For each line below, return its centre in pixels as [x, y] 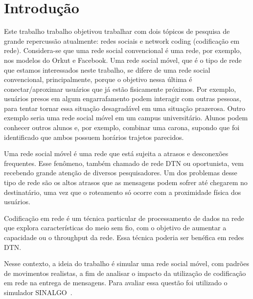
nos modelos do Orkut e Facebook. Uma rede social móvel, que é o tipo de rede [123, 60]
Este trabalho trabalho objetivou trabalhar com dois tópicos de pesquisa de [117, 31]
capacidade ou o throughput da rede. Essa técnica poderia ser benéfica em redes [124, 237]
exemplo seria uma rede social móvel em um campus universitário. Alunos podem [126, 118]
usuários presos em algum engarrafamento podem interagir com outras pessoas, [123, 98]
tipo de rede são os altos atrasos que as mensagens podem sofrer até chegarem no [126, 182]
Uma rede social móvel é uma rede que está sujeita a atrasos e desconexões [116, 153]
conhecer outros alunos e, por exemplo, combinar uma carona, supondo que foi [122, 127]
